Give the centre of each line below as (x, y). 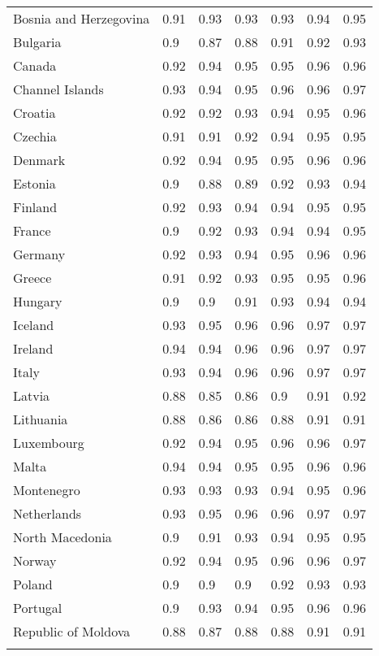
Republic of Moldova (72, 631)
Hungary (38, 301)
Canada (35, 65)
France (32, 230)
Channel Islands (58, 89)
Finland (35, 207)
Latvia (32, 395)
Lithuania (41, 419)
